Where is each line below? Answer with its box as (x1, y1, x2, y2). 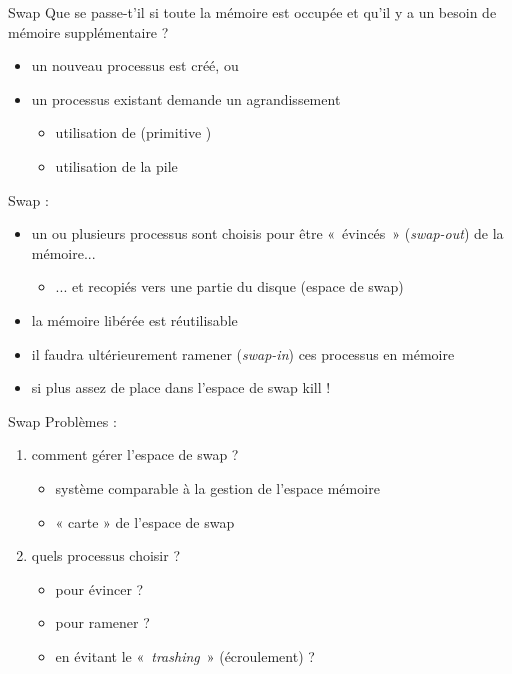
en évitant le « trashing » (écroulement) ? (55, 645, 315, 666)
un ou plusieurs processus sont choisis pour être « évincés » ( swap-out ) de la (31, 223, 504, 244)
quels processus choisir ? (31, 545, 181, 566)
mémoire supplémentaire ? (8, 21, 169, 42)
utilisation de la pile (55, 155, 178, 176)
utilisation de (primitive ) (55, 122, 212, 143)
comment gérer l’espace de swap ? (31, 444, 239, 465)
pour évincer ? (55, 578, 144, 599)
